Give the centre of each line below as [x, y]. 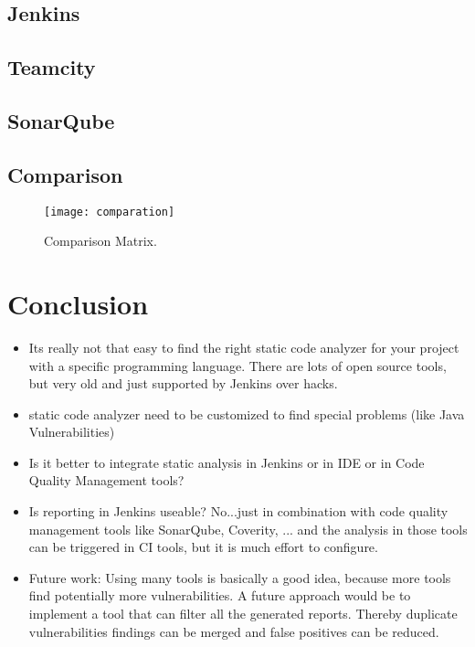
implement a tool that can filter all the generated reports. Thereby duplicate [243, 614]
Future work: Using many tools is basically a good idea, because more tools [240, 577]
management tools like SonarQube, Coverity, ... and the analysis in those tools [248, 529]
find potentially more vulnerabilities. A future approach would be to [220, 595]
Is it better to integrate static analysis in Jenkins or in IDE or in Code [227, 462]
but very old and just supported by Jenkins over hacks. [183, 383]
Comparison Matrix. [100, 241]
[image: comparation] [110, 212]
